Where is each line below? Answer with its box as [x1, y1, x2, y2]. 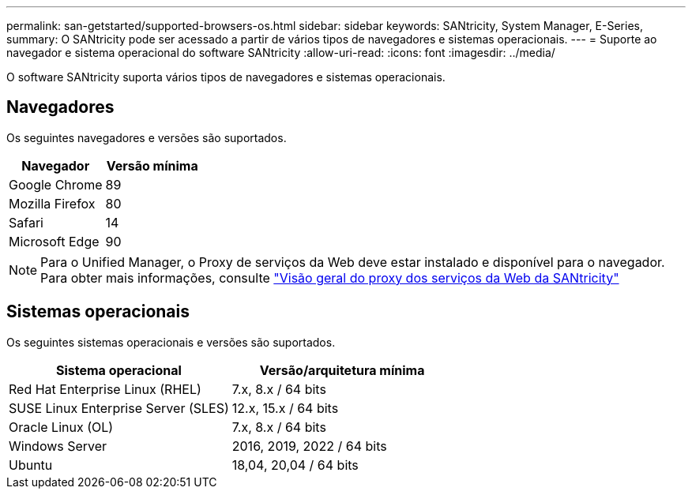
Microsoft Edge [9, 233, 100, 249]
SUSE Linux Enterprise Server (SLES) [9, 399, 229, 416]
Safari [9, 214, 43, 231]
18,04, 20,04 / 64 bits [231, 456, 359, 473]
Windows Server [9, 437, 107, 454]
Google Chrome [9, 176, 103, 193]
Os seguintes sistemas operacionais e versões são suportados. [6, 335, 336, 349]
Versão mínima [106, 157, 198, 174]
